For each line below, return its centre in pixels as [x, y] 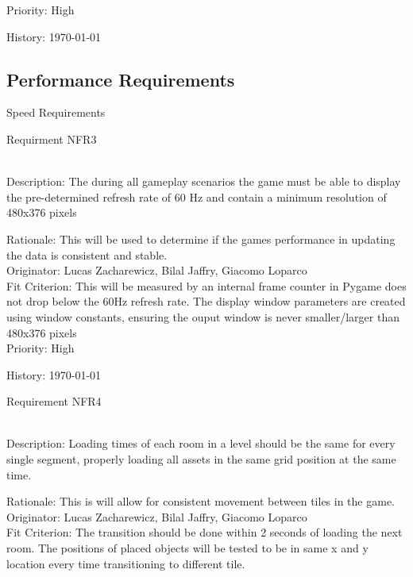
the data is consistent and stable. [87, 254]
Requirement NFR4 [54, 401]
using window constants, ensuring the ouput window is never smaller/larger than [203, 316]
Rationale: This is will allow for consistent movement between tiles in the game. [201, 501]
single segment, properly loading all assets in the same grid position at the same [201, 459]
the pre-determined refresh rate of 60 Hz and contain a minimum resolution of [197, 196]
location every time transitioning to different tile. [126, 563]
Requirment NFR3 [52, 138]
